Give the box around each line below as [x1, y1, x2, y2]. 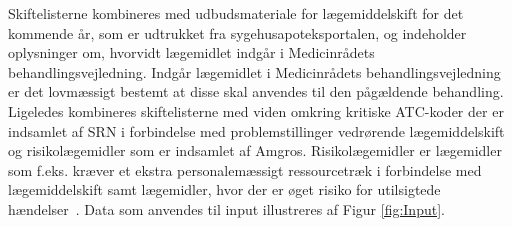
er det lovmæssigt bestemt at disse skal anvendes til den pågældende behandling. [8, 81, 504, 102]
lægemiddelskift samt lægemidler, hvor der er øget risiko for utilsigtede [8, 179, 441, 200]
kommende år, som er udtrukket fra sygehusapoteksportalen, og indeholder [8, 22, 467, 43]
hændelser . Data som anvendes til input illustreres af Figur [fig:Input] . [8, 198, 445, 219]
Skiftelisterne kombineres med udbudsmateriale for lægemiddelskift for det [8, 3, 464, 23]
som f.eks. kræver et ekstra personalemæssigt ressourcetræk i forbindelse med [8, 159, 482, 180]
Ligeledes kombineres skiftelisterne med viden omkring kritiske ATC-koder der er [8, 100, 504, 121]
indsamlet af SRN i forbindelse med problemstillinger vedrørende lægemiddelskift [8, 120, 505, 141]
